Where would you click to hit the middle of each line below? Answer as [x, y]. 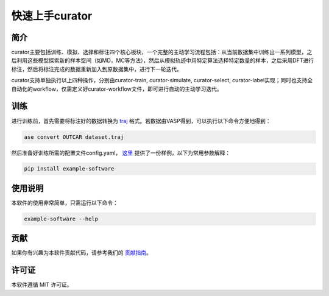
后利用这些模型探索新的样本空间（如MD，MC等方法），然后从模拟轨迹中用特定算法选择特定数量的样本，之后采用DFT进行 [163, 60]
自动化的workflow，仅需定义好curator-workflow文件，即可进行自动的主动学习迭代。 [117, 89]
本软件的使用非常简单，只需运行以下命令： [65, 203]
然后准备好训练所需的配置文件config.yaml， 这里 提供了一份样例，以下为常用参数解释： [121, 153]
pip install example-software [69, 169]
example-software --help [61, 219]
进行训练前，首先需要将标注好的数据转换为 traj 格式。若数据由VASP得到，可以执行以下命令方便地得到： [141, 121]
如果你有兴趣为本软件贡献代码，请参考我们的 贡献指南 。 [81, 253]
